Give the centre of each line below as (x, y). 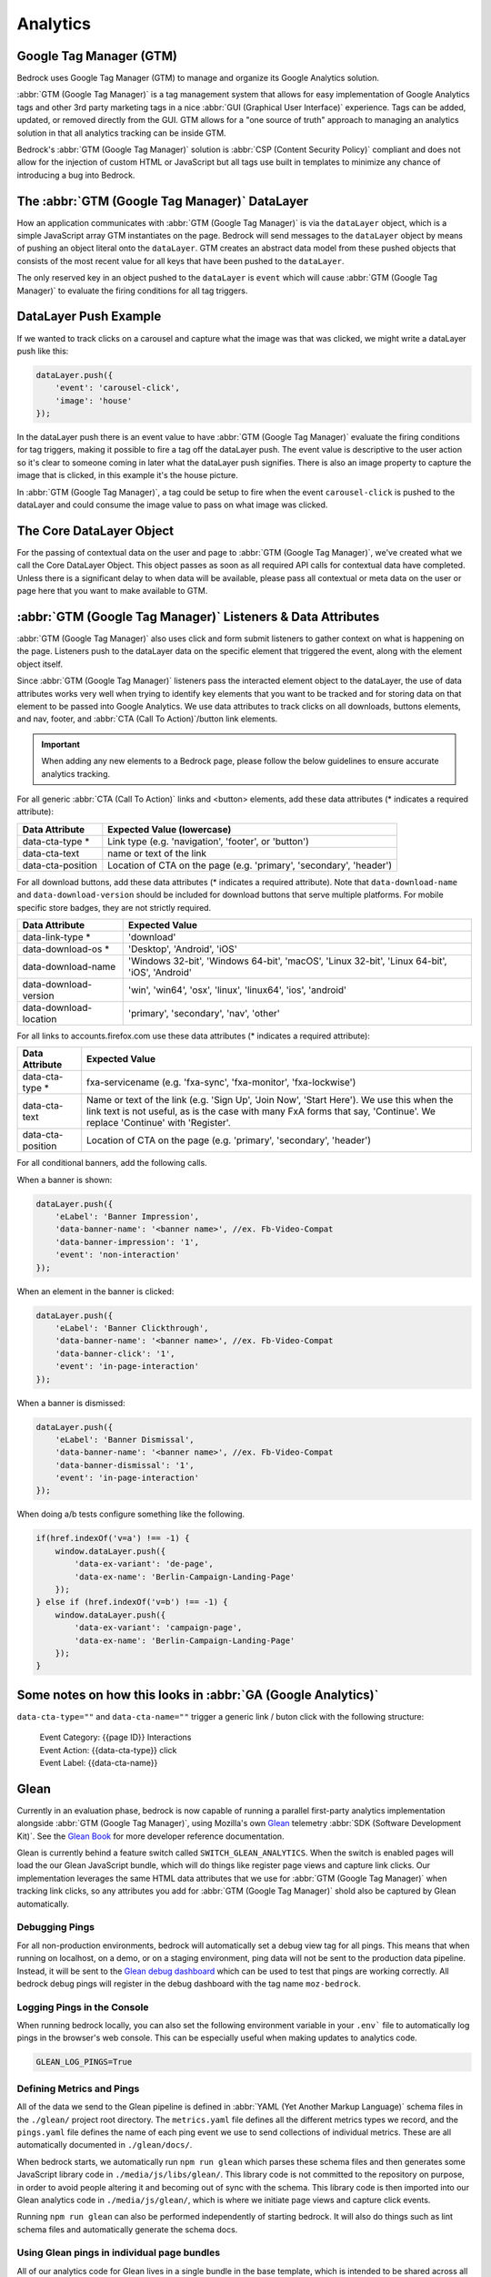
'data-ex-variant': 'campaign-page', (158, 1628)
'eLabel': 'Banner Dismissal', (125, 1440)
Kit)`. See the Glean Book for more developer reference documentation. (151, 1836)
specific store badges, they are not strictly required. (114, 907)
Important (61, 744)
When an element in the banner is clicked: (95, 1291)
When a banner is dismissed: (71, 1403)
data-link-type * (56, 936)
